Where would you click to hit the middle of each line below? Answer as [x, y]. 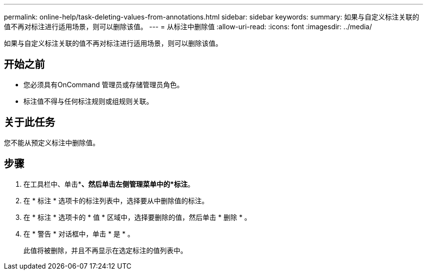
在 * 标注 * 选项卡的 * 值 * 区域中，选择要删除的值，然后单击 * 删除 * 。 [137, 217]
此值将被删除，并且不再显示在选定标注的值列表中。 [105, 250]
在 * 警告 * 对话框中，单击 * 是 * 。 [79, 234]
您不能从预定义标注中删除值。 [52, 142]
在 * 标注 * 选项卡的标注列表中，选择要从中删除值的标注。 [116, 200]
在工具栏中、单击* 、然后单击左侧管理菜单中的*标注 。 [109, 184]
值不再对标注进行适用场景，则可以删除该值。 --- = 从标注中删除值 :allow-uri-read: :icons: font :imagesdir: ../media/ [188, 27]
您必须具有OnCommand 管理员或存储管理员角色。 [104, 84]
